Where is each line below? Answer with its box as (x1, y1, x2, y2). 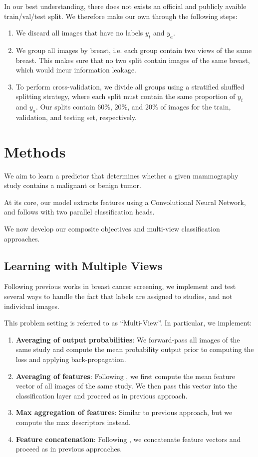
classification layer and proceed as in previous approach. (15, 390, 188, 400)
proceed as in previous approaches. (15, 443, 122, 454)
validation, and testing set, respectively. (15, 111, 137, 122)
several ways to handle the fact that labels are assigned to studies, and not (4, 291, 233, 301)
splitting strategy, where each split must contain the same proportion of (15, 91, 236, 101)
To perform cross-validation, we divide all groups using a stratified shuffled (15, 81, 245, 91)
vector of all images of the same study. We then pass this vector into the (15, 380, 238, 391)
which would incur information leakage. (15, 64, 137, 75)
